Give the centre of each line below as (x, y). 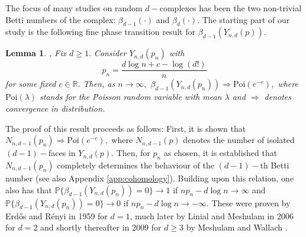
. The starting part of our (244, 19)
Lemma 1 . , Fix (36, 53)
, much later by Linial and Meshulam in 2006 (212, 215)
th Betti (275, 165)
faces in (62, 153)
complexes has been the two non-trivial (231, 8)
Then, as (99, 84)
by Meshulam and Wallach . (237, 227)
